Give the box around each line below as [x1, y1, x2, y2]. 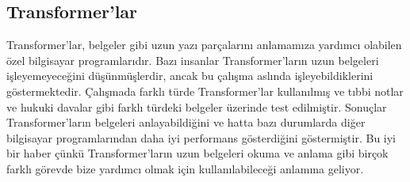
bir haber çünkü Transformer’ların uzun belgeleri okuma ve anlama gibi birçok [6, 145, 389, 161]
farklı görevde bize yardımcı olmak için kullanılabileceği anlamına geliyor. [6, 160, 364, 176]
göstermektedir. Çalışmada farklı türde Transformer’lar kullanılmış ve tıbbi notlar [6, 82, 404, 99]
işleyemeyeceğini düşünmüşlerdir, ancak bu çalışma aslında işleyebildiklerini [6, 67, 374, 84]
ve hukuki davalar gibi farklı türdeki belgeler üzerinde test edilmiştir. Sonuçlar [6, 98, 387, 115]
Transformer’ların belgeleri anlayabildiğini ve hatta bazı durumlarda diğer [6, 114, 366, 131]
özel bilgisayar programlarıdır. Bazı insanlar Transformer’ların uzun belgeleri [6, 51, 379, 68]
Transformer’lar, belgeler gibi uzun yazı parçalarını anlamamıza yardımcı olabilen [6, 36, 402, 53]
